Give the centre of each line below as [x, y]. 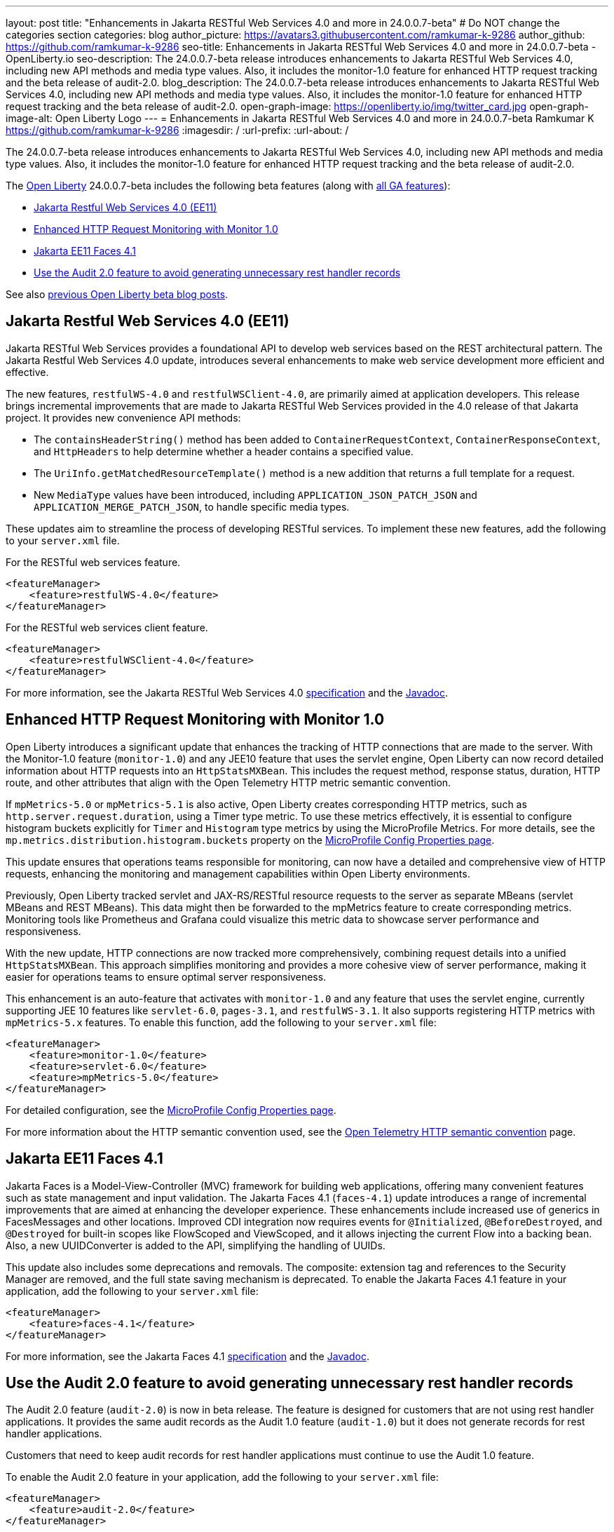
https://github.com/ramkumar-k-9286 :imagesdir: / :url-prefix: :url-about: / [177, 130]
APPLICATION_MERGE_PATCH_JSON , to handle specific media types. [192, 506]
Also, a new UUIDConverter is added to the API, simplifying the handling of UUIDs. [196, 1245]
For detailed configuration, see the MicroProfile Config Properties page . [171, 1110]
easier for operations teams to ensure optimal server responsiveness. [166, 976]
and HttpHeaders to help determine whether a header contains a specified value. [224, 451]
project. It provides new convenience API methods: [123, 417]
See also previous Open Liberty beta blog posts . [117, 294]
